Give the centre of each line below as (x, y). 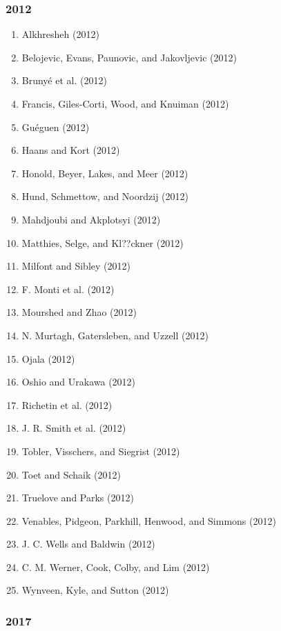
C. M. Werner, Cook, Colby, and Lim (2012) (116, 567)
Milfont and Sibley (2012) (76, 266)
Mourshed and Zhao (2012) (79, 312)
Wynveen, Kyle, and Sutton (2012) (95, 590)
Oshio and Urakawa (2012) (79, 382)
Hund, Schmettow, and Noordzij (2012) (105, 196)
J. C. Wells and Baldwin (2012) (88, 544)
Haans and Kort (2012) (71, 150)
